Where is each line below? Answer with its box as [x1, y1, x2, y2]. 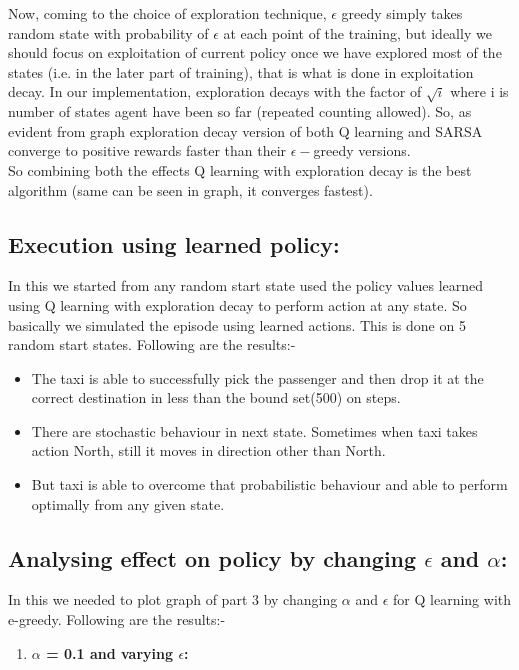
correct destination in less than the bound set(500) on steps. [31, 387, 401, 408]
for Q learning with [393, 589, 512, 610]
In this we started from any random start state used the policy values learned [8, 275, 484, 296]
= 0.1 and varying [46, 642, 174, 663]
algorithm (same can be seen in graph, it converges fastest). [8, 179, 373, 200]
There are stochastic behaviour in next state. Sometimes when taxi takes [31, 420, 478, 441]
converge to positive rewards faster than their [8, 140, 287, 161]
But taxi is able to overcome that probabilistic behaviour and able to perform [31, 474, 508, 495]
